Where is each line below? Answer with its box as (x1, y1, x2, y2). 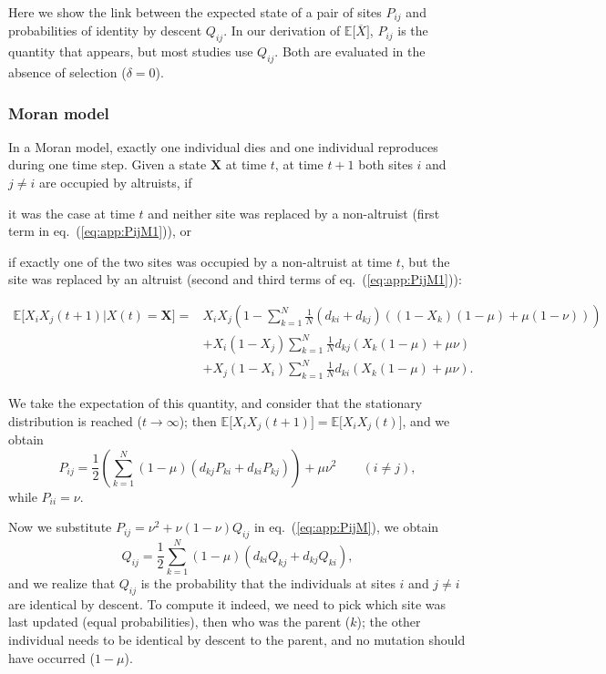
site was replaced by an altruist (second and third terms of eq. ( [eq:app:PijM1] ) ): (8, 270, 462, 289)
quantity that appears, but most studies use (8, 42, 253, 61)
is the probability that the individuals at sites (140, 574, 395, 593)
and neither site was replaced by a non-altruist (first (148, 203, 440, 222)
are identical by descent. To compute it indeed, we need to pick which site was (8, 594, 447, 613)
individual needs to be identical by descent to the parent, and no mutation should (8, 630, 466, 649)
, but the (400, 251, 450, 271)
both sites (358, 155, 413, 174)
